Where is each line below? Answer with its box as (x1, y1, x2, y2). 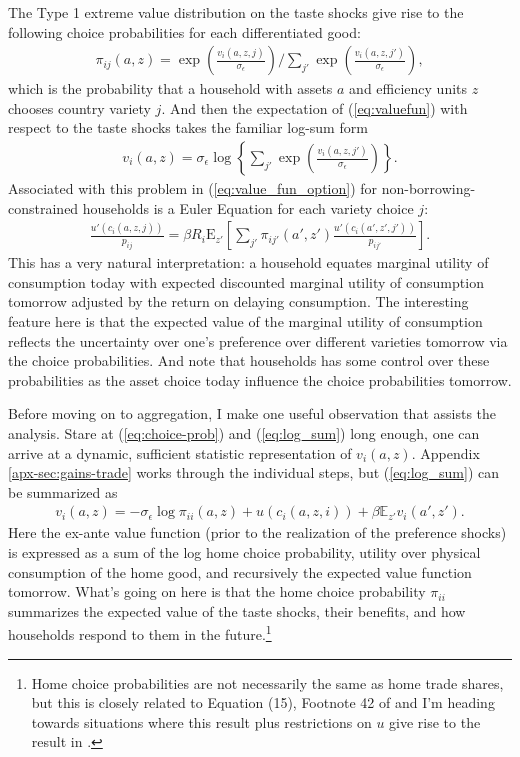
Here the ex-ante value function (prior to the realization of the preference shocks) (8, 522, 507, 543)
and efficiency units (349, 78, 468, 99)
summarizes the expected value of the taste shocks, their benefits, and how (8, 600, 466, 621)
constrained (8, 197, 79, 218)
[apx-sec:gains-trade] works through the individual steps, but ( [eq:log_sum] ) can (8, 462, 500, 483)
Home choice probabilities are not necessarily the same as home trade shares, (31, 672, 504, 693)
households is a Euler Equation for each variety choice (82, 197, 414, 218)
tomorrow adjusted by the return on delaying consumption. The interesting (8, 291, 469, 312)
